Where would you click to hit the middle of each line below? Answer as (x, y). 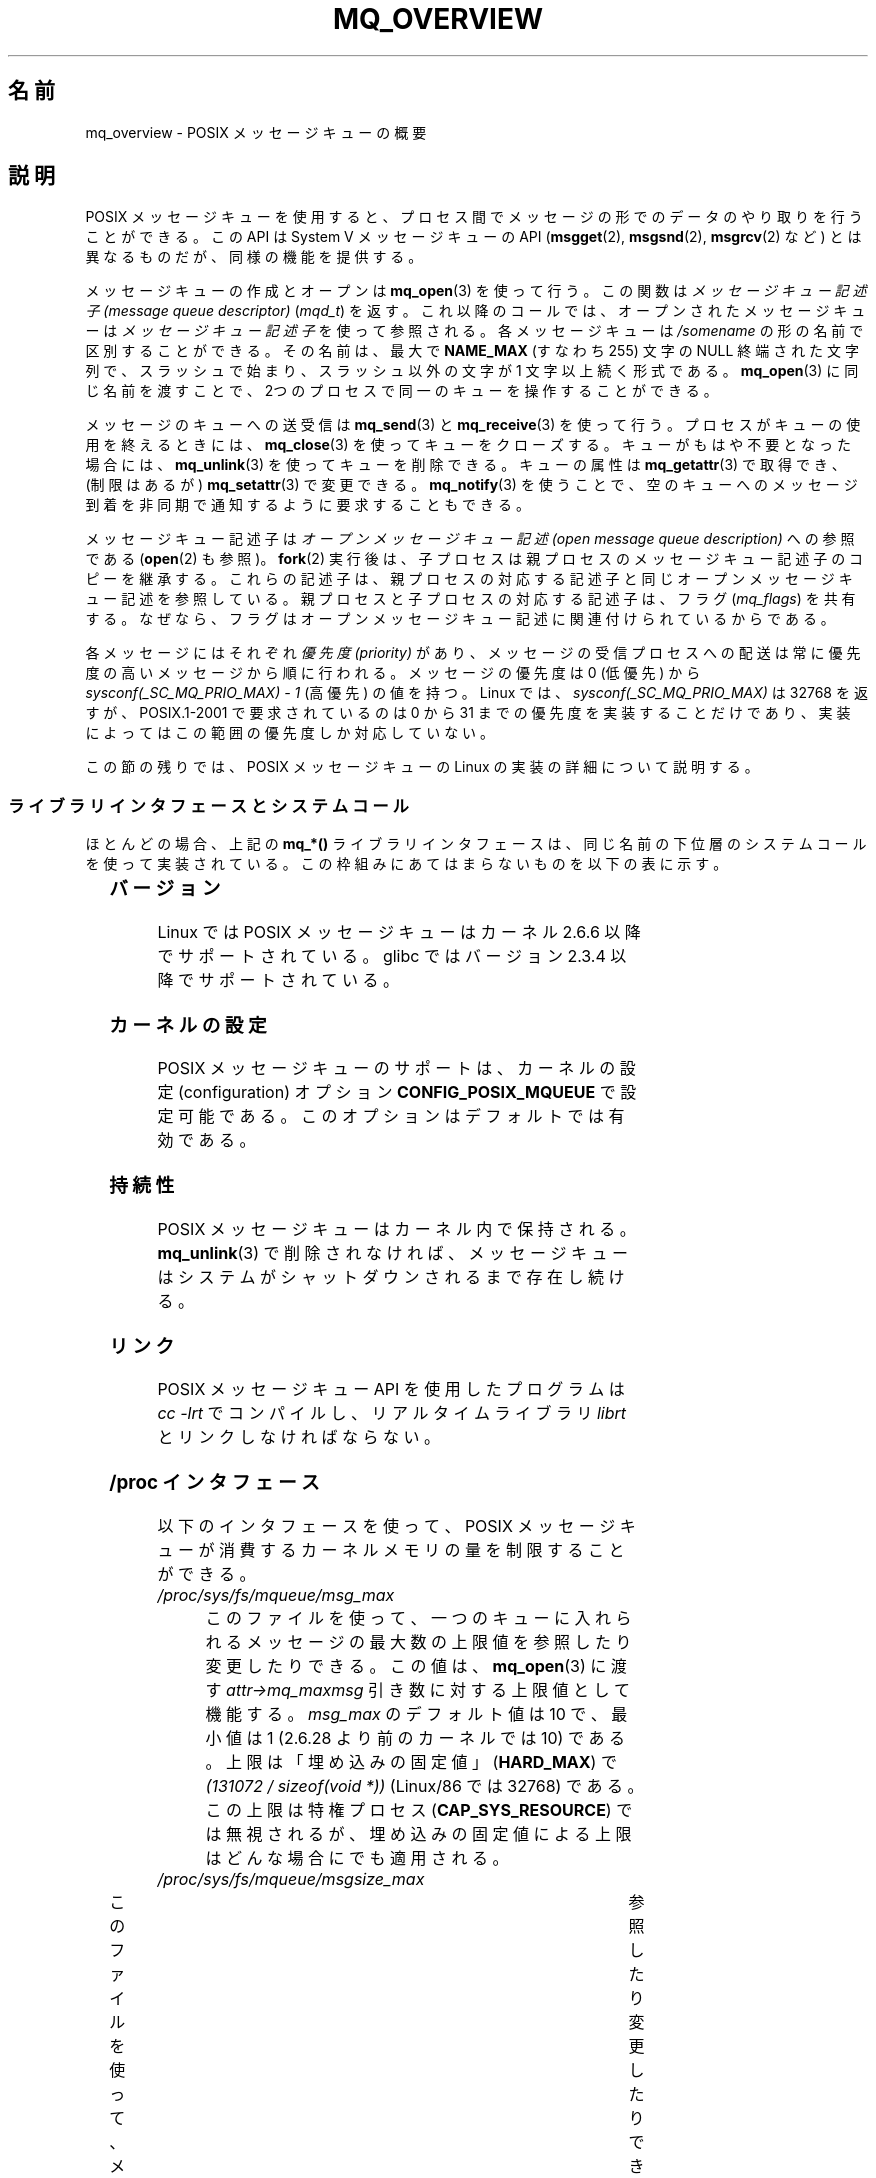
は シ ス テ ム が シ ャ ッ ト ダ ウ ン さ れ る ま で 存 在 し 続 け (391, 1276)
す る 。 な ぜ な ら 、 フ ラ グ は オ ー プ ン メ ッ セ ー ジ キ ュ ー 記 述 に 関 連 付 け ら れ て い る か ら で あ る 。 (460, 619)
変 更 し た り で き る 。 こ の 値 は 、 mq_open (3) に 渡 (416, 1665)
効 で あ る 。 (206, 1140)
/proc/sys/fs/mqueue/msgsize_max (291, 1878)
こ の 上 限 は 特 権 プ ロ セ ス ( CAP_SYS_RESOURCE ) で (419, 1809)
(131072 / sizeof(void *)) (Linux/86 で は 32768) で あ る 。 (424, 1785)
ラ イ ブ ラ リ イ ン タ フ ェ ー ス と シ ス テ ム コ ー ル (208, 805)
